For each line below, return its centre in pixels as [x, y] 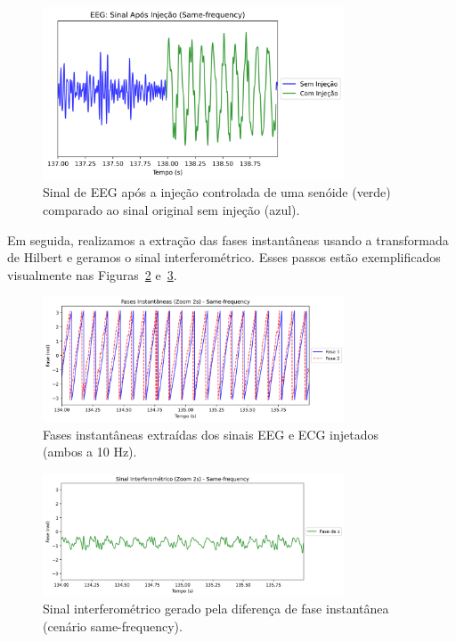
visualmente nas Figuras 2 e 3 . [92, 274]
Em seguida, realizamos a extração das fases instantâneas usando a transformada [228, 239]
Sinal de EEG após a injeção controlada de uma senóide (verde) [217, 192]
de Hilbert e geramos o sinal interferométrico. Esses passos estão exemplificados [224, 257]
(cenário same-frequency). [113, 626]
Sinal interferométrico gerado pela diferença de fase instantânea [216, 609]
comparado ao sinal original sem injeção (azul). [171, 209]
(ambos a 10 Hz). [90, 452]
